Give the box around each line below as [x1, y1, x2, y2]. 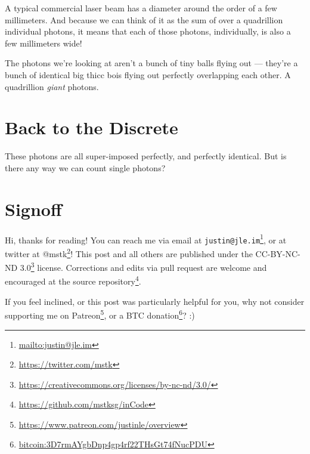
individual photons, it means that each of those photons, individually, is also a [5, 25, 291, 38]
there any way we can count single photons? [5, 161, 166, 174]
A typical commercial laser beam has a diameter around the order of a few [5, 2, 277, 14]
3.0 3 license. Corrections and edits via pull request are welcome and [20, 260, 267, 273]
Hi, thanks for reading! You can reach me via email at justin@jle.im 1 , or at [5, 231, 287, 246]
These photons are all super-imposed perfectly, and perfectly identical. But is [5, 150, 287, 162]
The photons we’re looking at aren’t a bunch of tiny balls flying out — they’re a [5, 57, 298, 69]
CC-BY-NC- [255, 247, 300, 260]
